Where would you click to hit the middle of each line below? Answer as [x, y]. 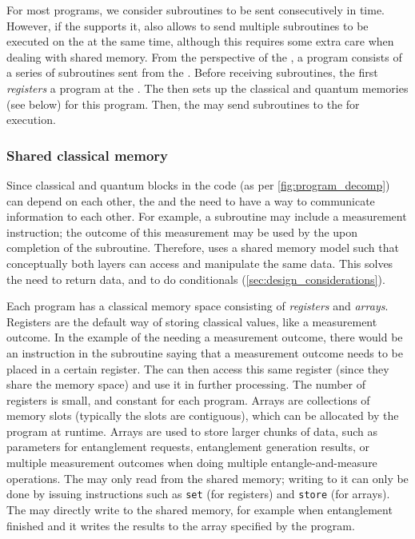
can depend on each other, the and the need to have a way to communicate [191, 200]
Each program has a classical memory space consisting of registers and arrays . [198, 306]
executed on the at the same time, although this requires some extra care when [200, 41]
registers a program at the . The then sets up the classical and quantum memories [207, 88]
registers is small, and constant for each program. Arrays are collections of [188, 399]
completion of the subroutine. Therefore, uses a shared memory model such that [203, 248]
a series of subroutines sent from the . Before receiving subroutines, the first [192, 72]
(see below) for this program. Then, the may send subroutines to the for [183, 104]
